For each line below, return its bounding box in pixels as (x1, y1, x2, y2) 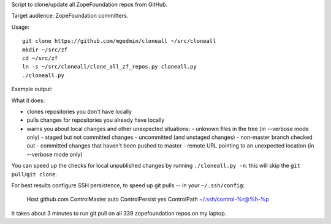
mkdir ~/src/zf (22, 46, 68, 53)
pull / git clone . (11, 170, 58, 177)
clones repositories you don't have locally (26, 108, 132, 115)
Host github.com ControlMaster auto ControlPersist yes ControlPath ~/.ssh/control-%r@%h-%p (26, 196, 269, 203)
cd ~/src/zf (22, 54, 58, 61)
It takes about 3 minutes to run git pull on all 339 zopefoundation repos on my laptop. (11, 209, 227, 217)
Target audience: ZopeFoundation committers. (11, 12, 129, 20)
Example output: (11, 86, 53, 93)
